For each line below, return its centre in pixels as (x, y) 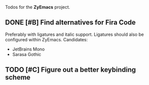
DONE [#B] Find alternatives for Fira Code (71, 22)
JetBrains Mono (28, 49)
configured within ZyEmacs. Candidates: (47, 39)
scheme (18, 77)
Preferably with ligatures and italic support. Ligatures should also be (74, 34)
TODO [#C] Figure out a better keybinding (71, 70)
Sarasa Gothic (27, 54)
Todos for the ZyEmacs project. (38, 7)
